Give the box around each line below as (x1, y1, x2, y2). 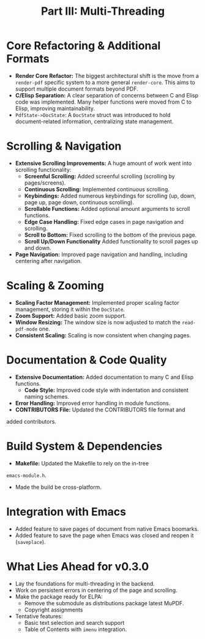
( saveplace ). (15, 538, 46, 545)
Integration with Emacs (6, 505, 127, 519)
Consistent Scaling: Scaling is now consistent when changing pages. (15, 331, 192, 339)
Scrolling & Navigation (6, 139, 122, 153)
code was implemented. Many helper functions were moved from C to (15, 98, 192, 105)
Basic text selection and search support (24, 619, 125, 626)
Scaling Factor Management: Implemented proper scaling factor (15, 299, 179, 306)
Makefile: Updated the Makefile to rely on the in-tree (15, 459, 149, 467)
